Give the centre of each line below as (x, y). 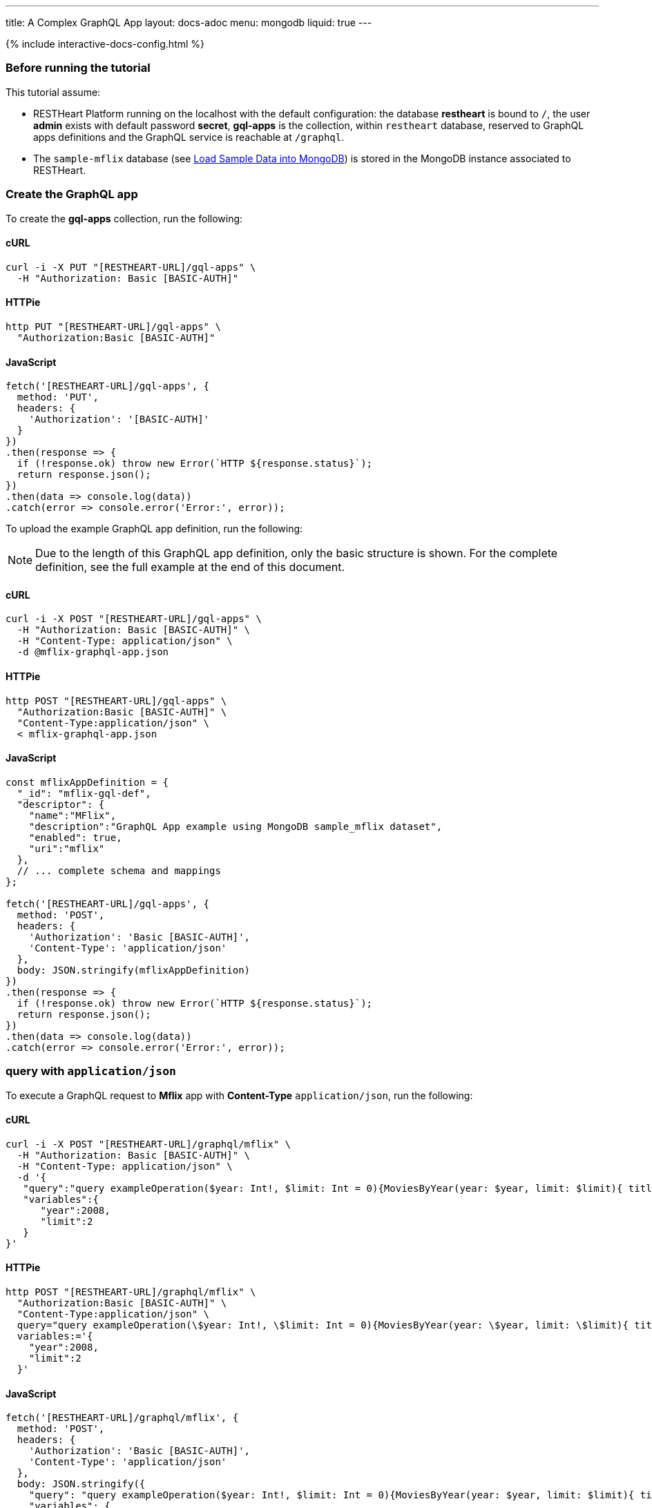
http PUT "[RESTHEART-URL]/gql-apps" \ (113, 326)
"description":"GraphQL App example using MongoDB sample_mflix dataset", (236, 826)
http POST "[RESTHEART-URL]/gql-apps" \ (116, 700)
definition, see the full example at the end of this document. (190, 567)
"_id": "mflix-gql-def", (84, 793)
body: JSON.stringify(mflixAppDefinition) (134, 970)
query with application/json (91, 1071)
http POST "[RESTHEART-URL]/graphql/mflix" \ (131, 1292)
